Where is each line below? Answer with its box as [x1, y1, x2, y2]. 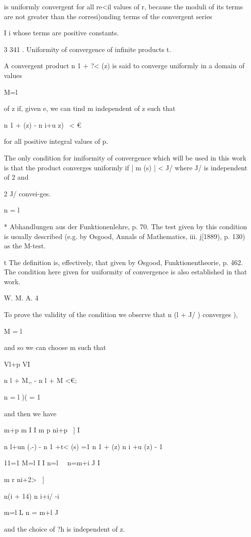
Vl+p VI [4, 358, 30, 369]
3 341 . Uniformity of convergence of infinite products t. [4, 44, 171, 54]
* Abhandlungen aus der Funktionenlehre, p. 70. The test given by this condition [4, 221, 247, 231]
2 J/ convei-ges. [4, 188, 51, 198]
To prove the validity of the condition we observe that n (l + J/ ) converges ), [4, 309, 238, 320]
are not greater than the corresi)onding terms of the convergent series [4, 11, 212, 21]
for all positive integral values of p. [4, 136, 108, 146]
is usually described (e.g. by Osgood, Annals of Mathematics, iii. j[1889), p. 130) [4, 231, 245, 241]
